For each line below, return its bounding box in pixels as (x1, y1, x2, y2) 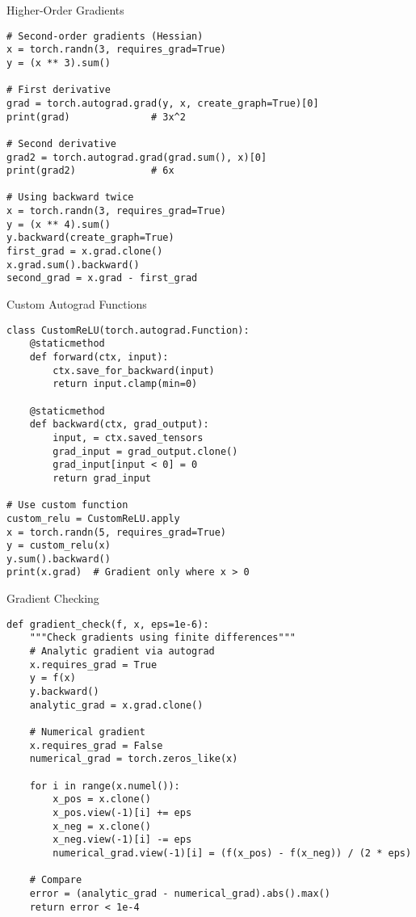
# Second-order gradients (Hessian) (6, 30, 204, 42)
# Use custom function (6, 499, 128, 511)
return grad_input (53, 472, 151, 484)
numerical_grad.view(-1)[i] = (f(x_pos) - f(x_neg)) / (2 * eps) (53, 847, 412, 859)
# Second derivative (6, 137, 117, 149)
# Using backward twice (6, 191, 134, 204)
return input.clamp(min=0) (53, 378, 198, 390)
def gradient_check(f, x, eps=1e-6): (6, 618, 209, 630)
